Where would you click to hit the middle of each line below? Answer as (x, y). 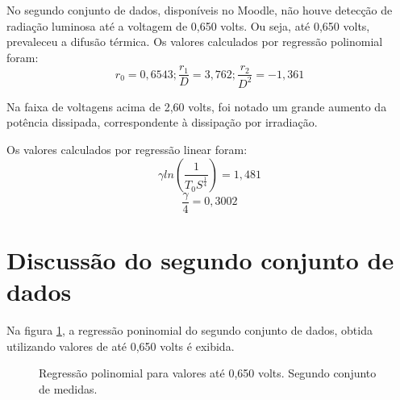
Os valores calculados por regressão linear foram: (127, 149)
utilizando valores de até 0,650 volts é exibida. (121, 346)
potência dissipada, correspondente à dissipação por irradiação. (162, 122)
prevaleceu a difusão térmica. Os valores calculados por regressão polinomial (195, 42)
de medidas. (68, 388)
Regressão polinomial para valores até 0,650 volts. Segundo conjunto (208, 373)
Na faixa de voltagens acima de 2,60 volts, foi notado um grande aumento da (197, 106)
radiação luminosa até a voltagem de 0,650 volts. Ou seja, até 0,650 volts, (188, 25)
